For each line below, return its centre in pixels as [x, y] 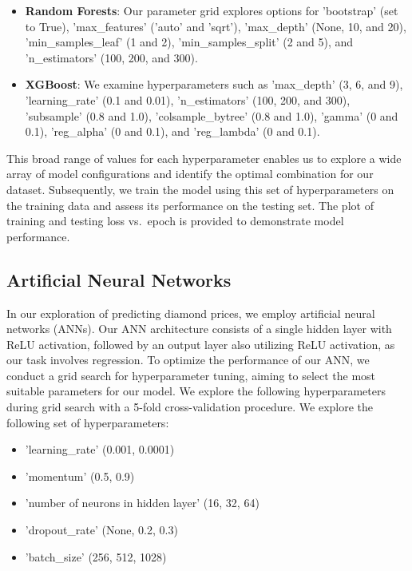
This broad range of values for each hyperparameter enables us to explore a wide [204, 158]
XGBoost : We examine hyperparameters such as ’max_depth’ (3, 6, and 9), [214, 84]
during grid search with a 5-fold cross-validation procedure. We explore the [190, 407]
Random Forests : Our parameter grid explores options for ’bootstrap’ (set [212, 10]
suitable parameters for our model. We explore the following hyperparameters [196, 391]
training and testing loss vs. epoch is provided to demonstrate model [175, 221]
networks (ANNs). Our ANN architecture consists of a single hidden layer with [199, 329]
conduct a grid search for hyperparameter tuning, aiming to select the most [191, 375]
